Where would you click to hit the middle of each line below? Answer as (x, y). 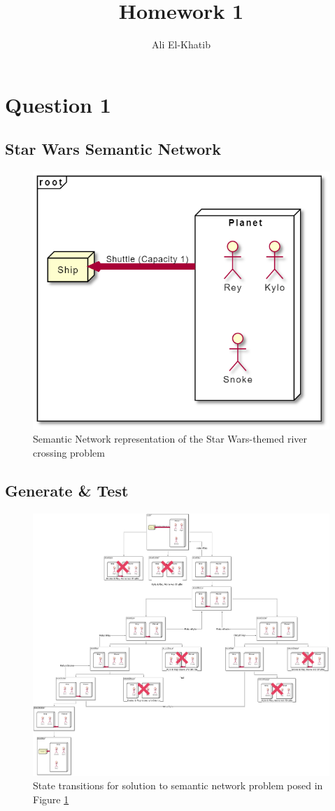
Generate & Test (67, 490)
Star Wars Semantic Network (113, 149)
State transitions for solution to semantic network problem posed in (178, 785)
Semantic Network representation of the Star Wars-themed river (170, 439)
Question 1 (58, 104)
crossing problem (69, 452)
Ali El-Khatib (181, 44)
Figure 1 (51, 799)
